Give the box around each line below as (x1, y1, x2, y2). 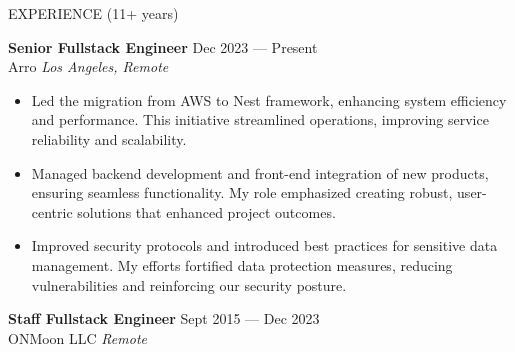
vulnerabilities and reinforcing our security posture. (31, 274, 347, 295)
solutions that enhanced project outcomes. (77, 201, 336, 222)
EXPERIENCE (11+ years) (8, 3, 179, 23)
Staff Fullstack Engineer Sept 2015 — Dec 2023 (8, 308, 320, 329)
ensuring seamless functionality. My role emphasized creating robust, (31, 182, 453, 203)
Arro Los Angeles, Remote (8, 56, 169, 77)
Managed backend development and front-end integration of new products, (31, 162, 489, 183)
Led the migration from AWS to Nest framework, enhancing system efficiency (31, 89, 507, 110)
